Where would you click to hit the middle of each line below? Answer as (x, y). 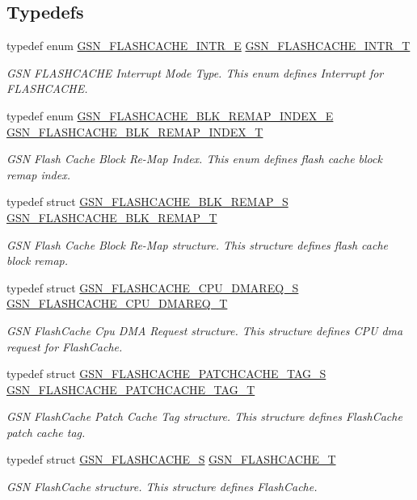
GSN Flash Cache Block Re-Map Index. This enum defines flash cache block (194, 159)
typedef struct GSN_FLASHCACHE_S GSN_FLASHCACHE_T (171, 459)
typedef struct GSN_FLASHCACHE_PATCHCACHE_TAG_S (166, 374)
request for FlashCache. (65, 346)
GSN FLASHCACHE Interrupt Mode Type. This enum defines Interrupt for (195, 72)
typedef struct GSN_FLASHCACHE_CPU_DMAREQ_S (153, 287)
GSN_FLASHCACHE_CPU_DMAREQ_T (117, 303)
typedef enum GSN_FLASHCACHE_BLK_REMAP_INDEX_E (170, 115)
